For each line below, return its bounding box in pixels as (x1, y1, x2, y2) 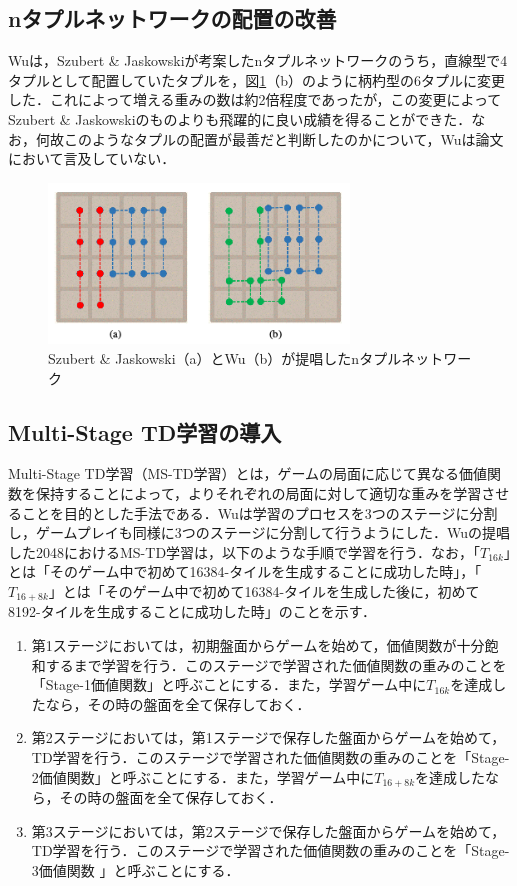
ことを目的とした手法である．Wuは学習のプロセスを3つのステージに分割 (21, 502, 498, 523)
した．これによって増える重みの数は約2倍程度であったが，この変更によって (8, 89, 502, 110)
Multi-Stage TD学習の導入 (8, 416, 282, 447)
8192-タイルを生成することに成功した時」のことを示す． (8, 601, 377, 622)
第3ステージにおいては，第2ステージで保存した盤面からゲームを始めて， (31, 820, 506, 841)
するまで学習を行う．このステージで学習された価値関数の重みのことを (45, 654, 507, 675)
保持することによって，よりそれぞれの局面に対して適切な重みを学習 (35, 482, 482, 503)
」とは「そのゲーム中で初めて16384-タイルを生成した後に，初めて (48, 580, 480, 601)
